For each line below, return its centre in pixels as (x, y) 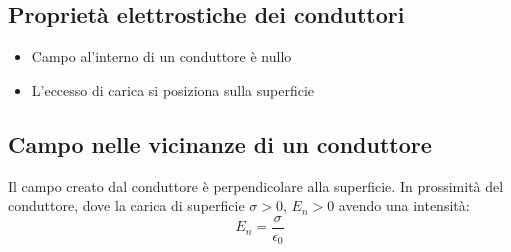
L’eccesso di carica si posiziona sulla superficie (173, 89)
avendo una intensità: (404, 205)
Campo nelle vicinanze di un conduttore (220, 143)
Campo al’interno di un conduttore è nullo (161, 56)
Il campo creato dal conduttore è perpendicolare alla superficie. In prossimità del (256, 185)
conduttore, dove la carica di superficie (126, 205)
